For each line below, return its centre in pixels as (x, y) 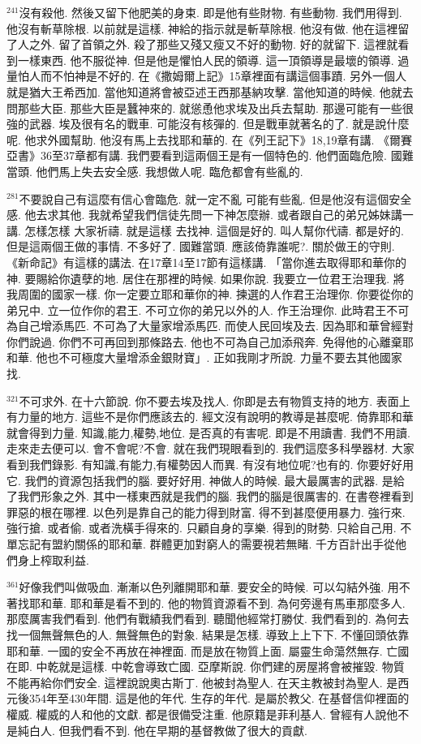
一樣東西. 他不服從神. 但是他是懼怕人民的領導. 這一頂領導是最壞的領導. (206, 60)
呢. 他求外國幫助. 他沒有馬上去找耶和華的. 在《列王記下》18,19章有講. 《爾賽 (210, 139)
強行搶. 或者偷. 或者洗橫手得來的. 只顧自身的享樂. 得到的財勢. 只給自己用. (202, 528)
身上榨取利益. (53, 559)
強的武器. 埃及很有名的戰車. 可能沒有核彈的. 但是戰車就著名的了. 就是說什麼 (208, 124)
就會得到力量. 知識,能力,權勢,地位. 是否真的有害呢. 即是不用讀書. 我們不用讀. (208, 432)
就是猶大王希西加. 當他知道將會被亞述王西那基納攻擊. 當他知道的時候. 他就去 (210, 91)
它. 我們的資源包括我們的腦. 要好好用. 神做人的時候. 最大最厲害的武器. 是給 (206, 480)
